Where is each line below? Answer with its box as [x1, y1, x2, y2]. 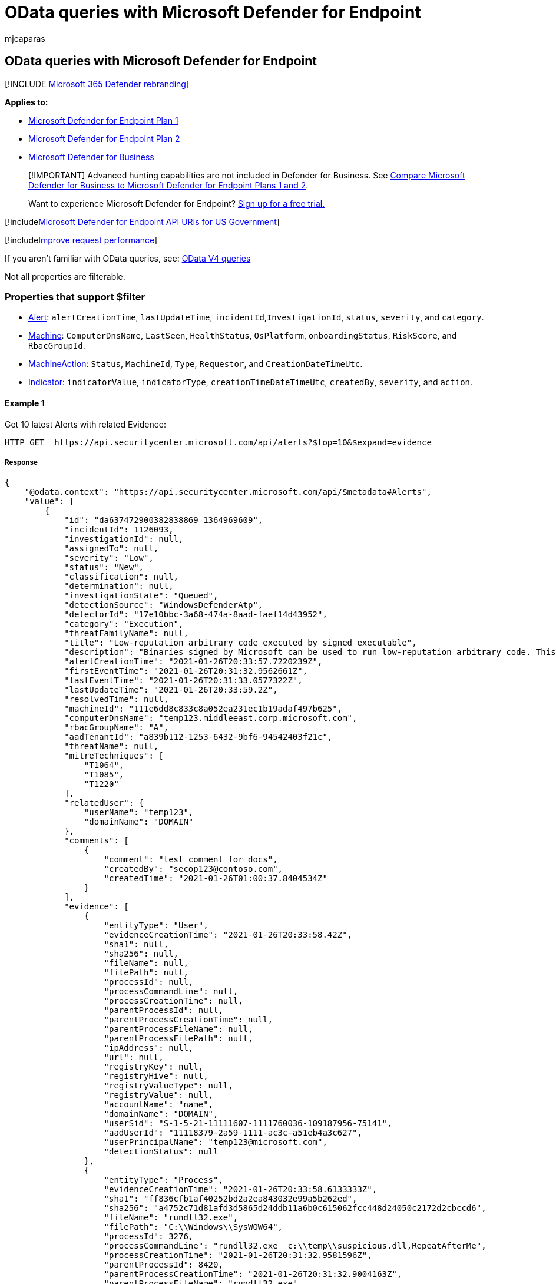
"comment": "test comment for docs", [104, 855, 278, 865]
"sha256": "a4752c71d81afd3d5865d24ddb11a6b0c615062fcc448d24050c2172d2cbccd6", [104, 1203, 486, 1213]
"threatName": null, [64, 742, 159, 752]
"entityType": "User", [104, 921, 208, 931]
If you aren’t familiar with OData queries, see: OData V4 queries [5, 253, 251, 263]
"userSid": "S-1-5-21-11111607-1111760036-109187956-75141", [104, 1118, 392, 1129]
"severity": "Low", [64, 553, 154, 563]
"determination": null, [64, 581, 174, 591]
